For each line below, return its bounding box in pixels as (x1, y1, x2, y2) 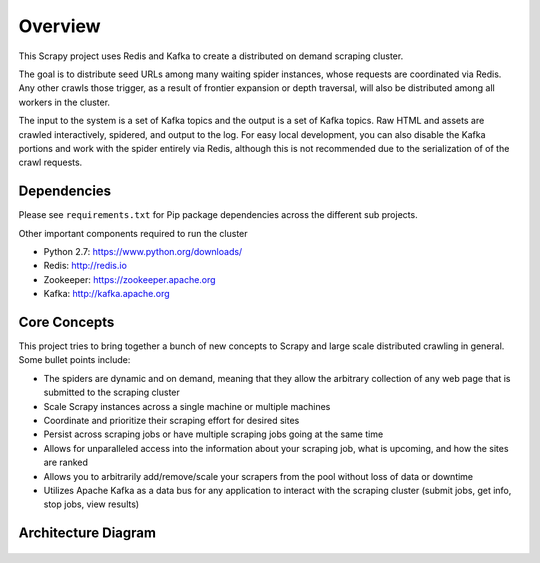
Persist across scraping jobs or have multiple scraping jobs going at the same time (43, 428, 384, 440)
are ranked (43, 456, 89, 469)
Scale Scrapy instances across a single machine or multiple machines (43, 400, 331, 412)
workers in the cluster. (18, 96, 110, 108)
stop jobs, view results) (43, 498, 140, 510)
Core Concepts (18, 313, 115, 330)
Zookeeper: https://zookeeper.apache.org (43, 273, 216, 285)
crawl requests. (18, 156, 83, 169)
